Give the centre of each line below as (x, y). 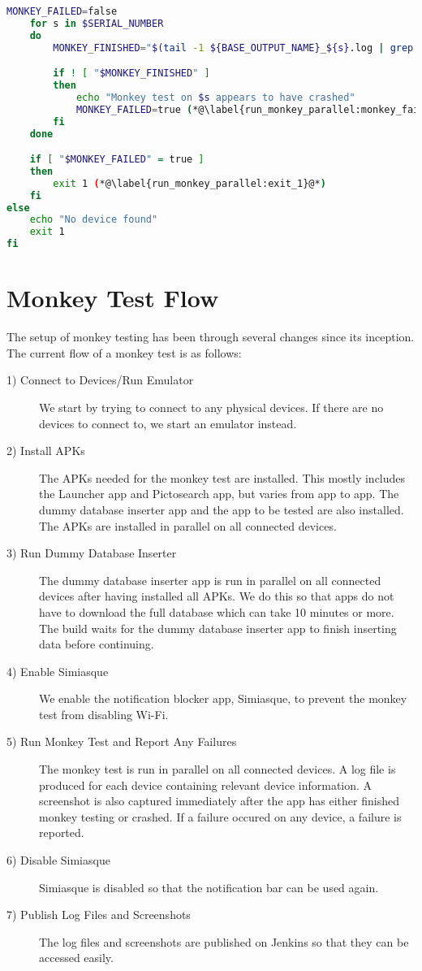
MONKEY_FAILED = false (62, 11)
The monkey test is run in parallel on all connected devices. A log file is (217, 769)
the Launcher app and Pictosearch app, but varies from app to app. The (219, 494)
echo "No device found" (94, 220)
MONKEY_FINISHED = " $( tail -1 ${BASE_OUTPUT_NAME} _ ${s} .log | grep (233, 48)
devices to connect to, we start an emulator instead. (168, 423)
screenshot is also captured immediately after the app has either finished (219, 801)
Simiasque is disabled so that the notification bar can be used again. (209, 887)
